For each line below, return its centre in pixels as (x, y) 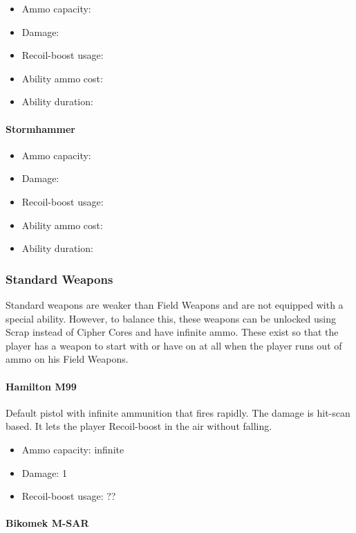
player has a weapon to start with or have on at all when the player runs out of (174, 345)
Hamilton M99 (41, 386)
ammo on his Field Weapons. (67, 359)
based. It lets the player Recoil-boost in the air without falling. (139, 426)
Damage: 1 (44, 472)
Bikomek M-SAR (47, 523)
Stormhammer (40, 128)
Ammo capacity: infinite (73, 449)
